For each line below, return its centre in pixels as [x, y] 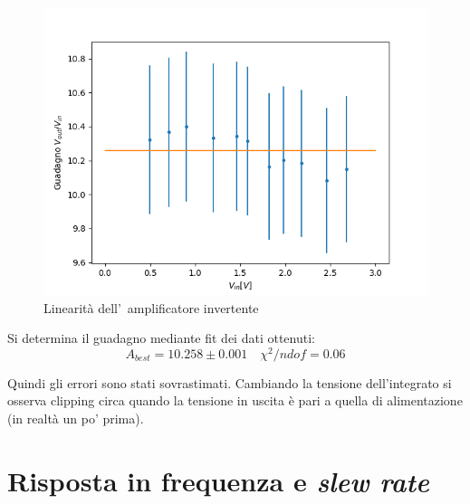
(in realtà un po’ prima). [76, 418]
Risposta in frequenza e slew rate [218, 480]
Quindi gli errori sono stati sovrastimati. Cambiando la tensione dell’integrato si [230, 382]
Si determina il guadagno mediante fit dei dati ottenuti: [161, 338]
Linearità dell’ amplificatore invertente [151, 307]
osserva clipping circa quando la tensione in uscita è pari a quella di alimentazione [235, 400]
